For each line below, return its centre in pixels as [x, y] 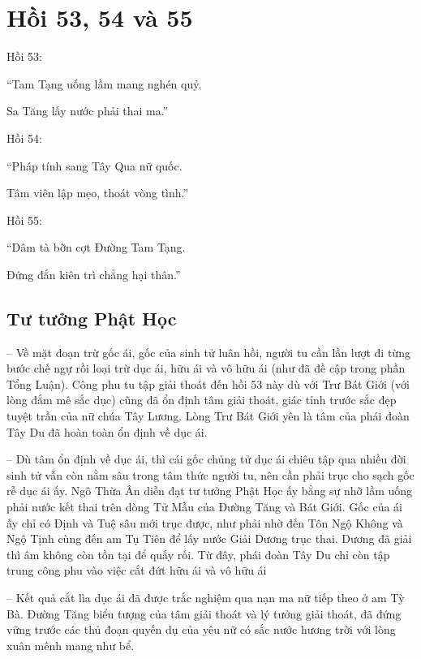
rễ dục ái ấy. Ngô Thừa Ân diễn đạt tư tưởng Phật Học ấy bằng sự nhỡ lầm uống [210, 491]
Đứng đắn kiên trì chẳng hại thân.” [94, 274]
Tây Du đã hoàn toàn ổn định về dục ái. [107, 431]
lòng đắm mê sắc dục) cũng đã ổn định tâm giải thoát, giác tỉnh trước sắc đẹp [202, 400]
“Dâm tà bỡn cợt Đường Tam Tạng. [96, 247]
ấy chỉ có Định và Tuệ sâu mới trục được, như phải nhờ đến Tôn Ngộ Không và [205, 522]
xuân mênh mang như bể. [71, 645]
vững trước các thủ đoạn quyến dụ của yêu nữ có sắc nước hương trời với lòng [201, 629]
